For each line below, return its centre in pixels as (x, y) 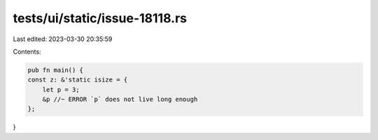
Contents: (27, 52)
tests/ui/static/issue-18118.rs (100, 18)
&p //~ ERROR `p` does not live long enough (120, 100)
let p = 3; (61, 90)
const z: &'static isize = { (78, 80)
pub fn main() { (56, 70)
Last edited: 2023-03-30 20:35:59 (63, 39)
